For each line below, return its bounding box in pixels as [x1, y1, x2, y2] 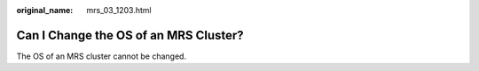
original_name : [16, 5, 74, 15]
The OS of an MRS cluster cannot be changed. [16, 51, 186, 61]
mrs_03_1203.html [86, 5, 152, 15]
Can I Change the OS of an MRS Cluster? [16, 27, 244, 43]
